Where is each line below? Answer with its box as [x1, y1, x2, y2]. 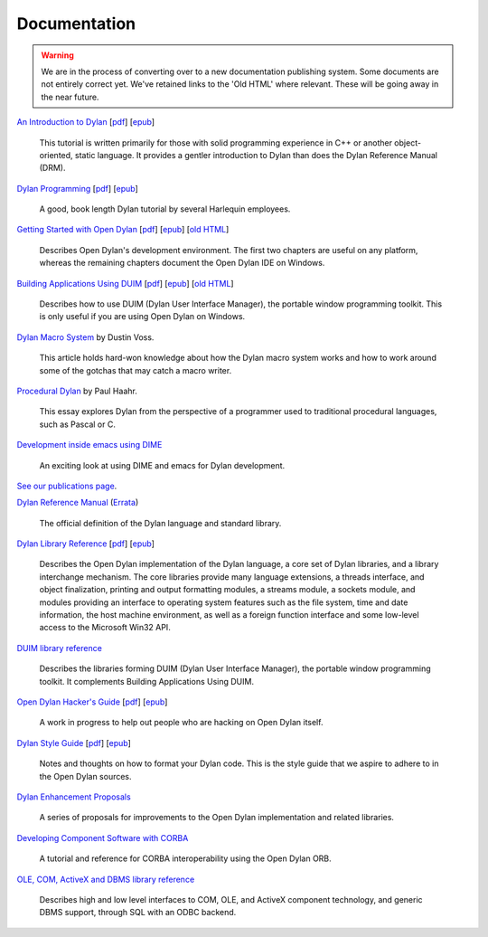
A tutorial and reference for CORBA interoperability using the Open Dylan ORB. [39, 853, 332, 864]
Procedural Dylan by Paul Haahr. [16, 385, 137, 396]
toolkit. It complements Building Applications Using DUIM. [39, 676, 255, 686]
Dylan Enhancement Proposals [16, 791, 131, 802]
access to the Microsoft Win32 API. [39, 622, 171, 633]
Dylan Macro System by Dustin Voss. [16, 331, 155, 343]
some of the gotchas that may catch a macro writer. [39, 364, 232, 375]
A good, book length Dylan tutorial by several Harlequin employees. [39, 203, 291, 214]
